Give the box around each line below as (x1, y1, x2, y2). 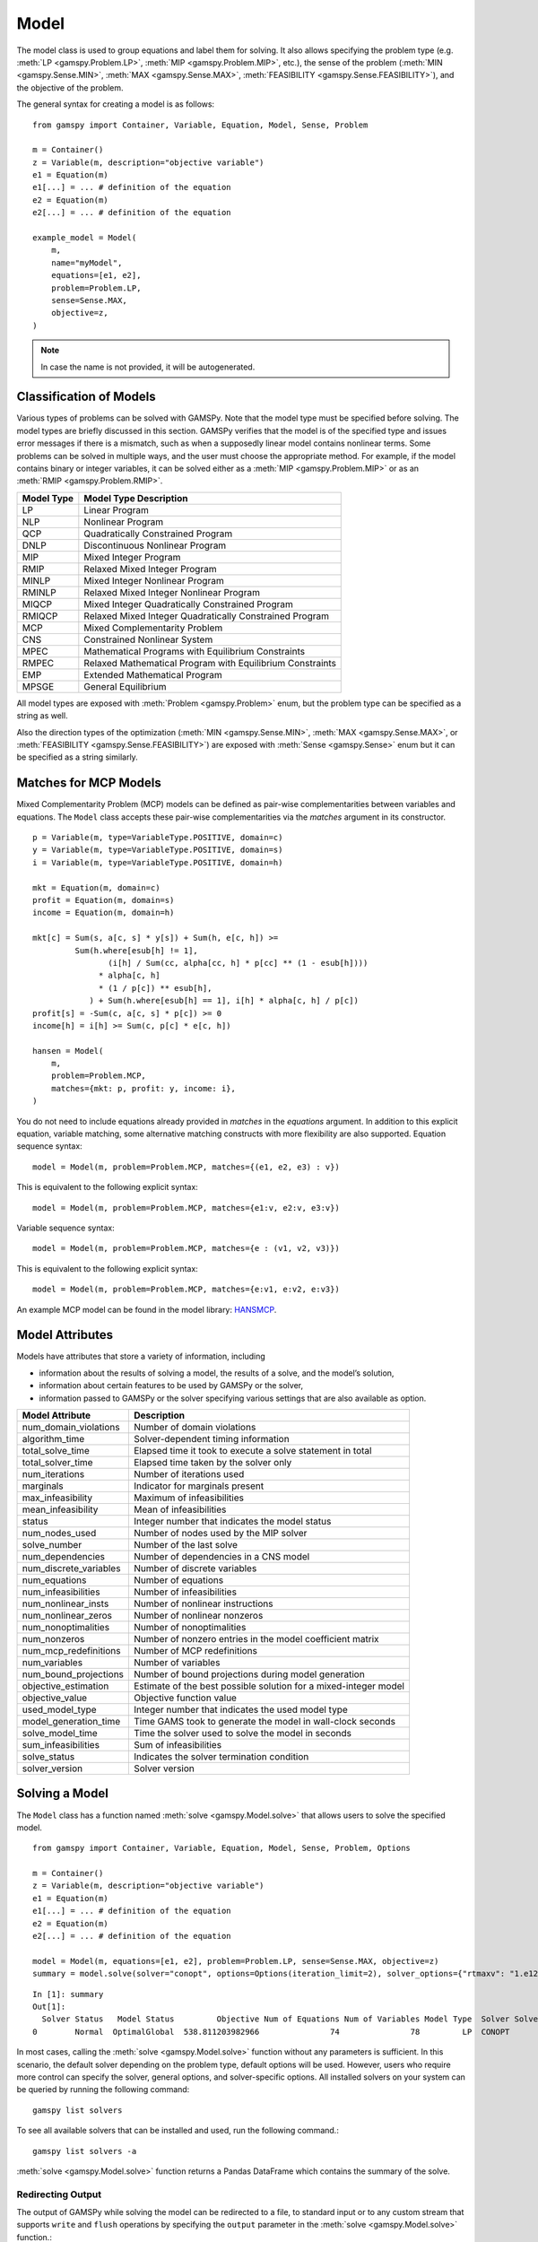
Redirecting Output (16, 2188, 102, 2201)
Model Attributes (16, 1327, 114, 1343)
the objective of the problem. (16, 82, 125, 93)
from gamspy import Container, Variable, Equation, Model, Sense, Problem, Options (32, 1843, 412, 1854)
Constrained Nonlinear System (83, 633, 213, 646)
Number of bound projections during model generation (134, 1668, 365, 1681)
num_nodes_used (22, 1527, 97, 1539)
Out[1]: (32, 2001, 66, 2012)
